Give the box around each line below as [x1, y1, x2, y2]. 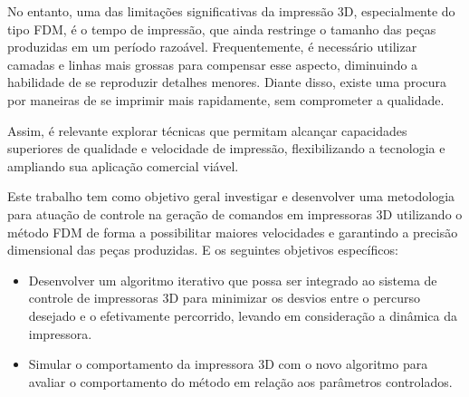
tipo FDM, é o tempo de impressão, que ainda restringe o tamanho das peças [7, 19, 436, 38]
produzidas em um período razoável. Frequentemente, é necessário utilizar [7, 37, 417, 56]
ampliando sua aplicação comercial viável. [7, 156, 239, 175]
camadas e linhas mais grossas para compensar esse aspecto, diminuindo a [7, 54, 418, 73]
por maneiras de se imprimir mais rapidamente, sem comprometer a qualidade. [7, 90, 445, 109]
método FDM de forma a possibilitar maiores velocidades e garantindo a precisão [7, 222, 458, 241]
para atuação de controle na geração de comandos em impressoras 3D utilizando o [7, 204, 463, 223]
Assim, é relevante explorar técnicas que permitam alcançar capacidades [7, 121, 407, 140]
